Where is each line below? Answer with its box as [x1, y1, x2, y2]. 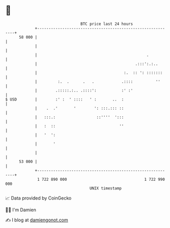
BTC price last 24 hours [80, 21, 133, 26]
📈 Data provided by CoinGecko [5, 195, 72, 201]
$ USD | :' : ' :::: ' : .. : [5, 96, 124, 102]
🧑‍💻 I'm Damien [5, 207, 37, 213]
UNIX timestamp [89, 185, 122, 191]
